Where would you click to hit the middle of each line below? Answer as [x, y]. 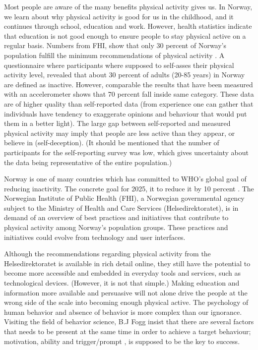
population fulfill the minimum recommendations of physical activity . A [114, 55]
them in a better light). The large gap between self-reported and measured [117, 123]
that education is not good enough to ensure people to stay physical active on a [125, 35]
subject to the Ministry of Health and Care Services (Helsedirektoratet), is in [121, 207]
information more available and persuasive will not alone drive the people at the [126, 292]
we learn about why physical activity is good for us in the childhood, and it [119, 16]
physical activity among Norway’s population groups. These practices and [116, 227]
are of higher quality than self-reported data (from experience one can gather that [129, 103]
